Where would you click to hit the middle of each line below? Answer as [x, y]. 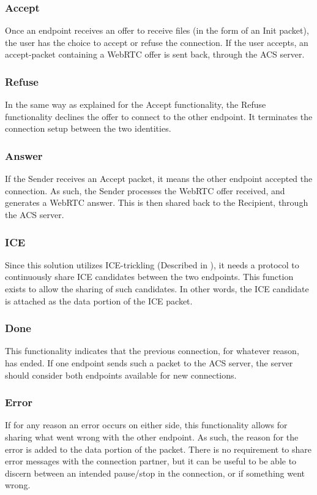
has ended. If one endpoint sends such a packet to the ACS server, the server [149, 363]
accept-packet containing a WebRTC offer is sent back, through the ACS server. [155, 54]
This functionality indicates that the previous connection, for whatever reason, [152, 351]
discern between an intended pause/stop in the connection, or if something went [155, 473]
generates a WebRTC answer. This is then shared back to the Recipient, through [157, 202]
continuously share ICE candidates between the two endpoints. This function [149, 277]
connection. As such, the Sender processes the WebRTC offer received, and [145, 190]
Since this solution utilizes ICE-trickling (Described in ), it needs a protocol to [152, 264]
